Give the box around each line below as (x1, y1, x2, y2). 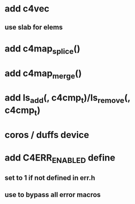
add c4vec (4, 3, 50, 14)
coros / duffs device (4, 129, 89, 140)
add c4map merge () (4, 67, 82, 80)
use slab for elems (4, 23, 63, 31)
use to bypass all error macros (4, 190, 101, 199)
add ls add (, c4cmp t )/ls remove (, (4, 92, 131, 105)
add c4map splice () (4, 43, 81, 56)
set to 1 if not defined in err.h (4, 173, 95, 182)
